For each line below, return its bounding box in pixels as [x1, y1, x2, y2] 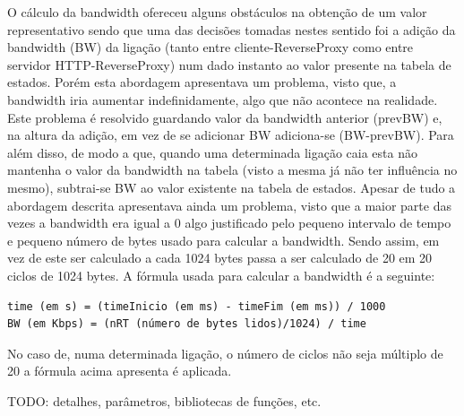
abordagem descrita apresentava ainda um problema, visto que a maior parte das [7, 195, 451, 214]
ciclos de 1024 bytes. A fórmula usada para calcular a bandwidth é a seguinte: [7, 265, 435, 284]
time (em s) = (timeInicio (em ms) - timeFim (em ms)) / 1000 [7, 299, 386, 313]
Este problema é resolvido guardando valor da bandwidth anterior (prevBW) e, [7, 108, 443, 126]
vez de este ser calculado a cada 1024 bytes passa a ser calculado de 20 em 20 [7, 248, 433, 267]
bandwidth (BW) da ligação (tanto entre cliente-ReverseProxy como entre [7, 38, 414, 56]
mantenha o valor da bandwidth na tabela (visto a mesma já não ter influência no [7, 160, 458, 179]
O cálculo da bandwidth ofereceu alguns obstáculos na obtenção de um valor [7, 3, 427, 21]
